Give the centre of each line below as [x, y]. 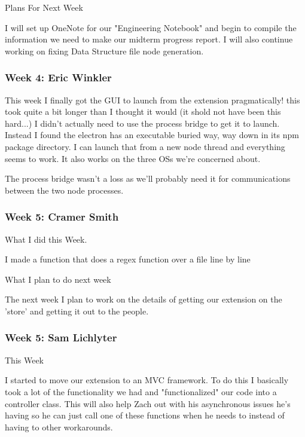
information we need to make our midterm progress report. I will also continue [149, 39]
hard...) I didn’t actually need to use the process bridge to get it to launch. [142, 123]
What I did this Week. [46, 239]
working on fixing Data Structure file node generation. [104, 51]
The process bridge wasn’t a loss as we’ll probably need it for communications [148, 178]
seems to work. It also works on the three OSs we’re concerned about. [133, 158]
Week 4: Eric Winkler [58, 77]
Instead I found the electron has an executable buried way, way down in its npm [152, 135]
